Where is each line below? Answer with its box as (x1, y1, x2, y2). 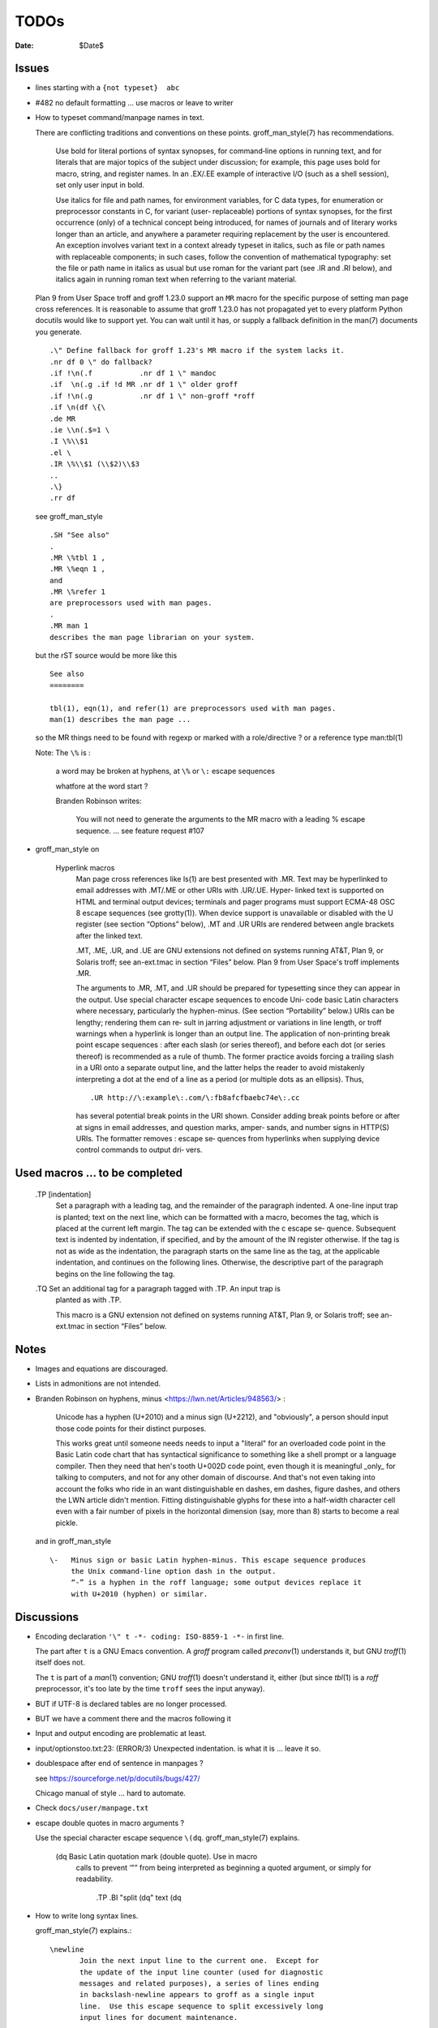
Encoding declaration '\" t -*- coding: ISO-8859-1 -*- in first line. (35, 1631, 284, 1641)
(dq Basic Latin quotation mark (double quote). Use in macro (55, 1851, 258, 1861)
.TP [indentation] (35, 1189, 92, 1199)
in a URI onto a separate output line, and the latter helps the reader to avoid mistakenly (75, 1063, 365, 1072)
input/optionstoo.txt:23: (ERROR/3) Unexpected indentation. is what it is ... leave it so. (35, 1743, 321, 1753)
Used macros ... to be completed (15, 1167, 182, 1180)
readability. (75, 1874, 114, 1884)
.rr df (49, 493, 76, 503)
